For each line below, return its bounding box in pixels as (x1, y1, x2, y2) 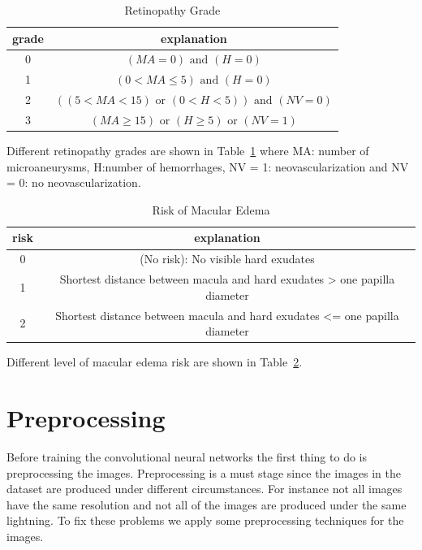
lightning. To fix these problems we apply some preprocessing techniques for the (6, 512, 404, 529)
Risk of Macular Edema (152, 201, 270, 218)
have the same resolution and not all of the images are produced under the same (6, 496, 407, 513)
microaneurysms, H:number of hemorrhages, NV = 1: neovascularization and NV (6, 158, 409, 175)
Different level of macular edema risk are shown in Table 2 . (6, 353, 303, 370)
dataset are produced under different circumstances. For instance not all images (6, 480, 403, 497)
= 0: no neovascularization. (6, 174, 141, 191)
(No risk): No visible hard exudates (140, 250, 315, 267)
